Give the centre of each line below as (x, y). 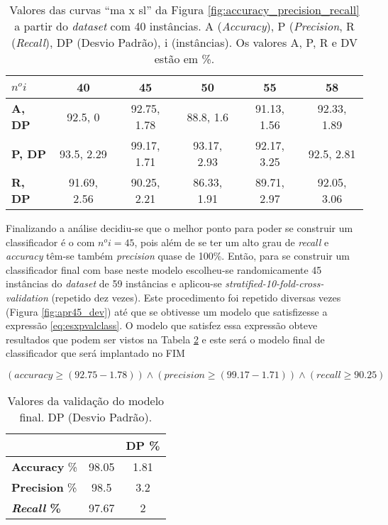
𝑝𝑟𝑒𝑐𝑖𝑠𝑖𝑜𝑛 (184, 375)
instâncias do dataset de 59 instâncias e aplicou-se (114, 283)
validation (27, 297)
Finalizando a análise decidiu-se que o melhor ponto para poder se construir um (179, 228)
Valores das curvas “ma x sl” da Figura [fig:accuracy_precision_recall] (184, 10)
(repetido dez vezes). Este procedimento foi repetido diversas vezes (196, 297)
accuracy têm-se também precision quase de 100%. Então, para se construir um (178, 256)
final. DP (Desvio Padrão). (86, 416)
